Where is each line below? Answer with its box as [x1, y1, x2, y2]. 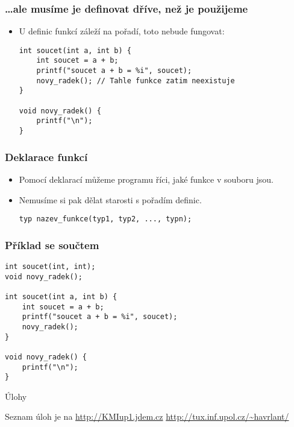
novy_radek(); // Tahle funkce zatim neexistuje [36, 76, 235, 85]
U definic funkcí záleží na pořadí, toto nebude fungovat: [19, 25, 225, 37]
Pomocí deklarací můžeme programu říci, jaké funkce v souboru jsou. [19, 172, 274, 185]
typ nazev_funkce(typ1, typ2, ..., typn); [19, 215, 192, 224]
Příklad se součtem [5, 237, 99, 252]
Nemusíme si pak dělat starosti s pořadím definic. [19, 193, 202, 206]
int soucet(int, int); [5, 262, 96, 271]
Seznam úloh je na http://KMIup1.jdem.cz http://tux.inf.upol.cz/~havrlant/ [5, 410, 289, 423]
